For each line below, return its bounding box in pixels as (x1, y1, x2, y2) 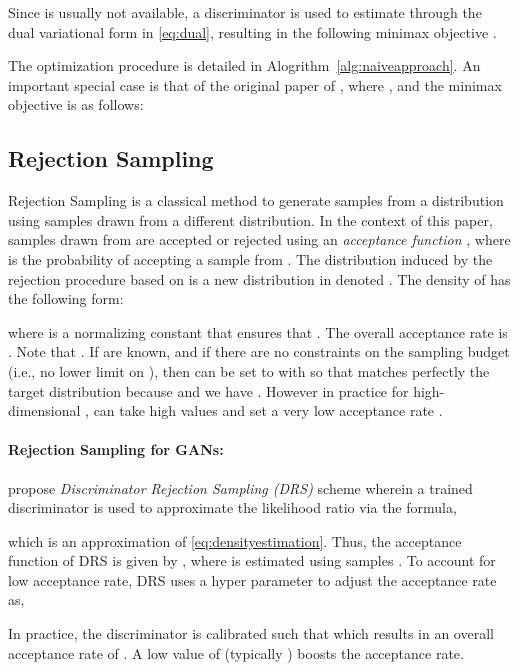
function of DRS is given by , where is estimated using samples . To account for (8, 550, 496, 571)
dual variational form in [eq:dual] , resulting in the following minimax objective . (8, 21, 497, 42)
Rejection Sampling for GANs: (8, 439, 224, 460)
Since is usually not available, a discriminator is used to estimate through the (8, 2, 482, 22)
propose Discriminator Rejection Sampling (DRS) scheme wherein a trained (8, 477, 473, 498)
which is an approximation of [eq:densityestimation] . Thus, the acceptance (8, 530, 462, 551)
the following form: (8, 288, 124, 309)
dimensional (8, 400, 81, 421)
